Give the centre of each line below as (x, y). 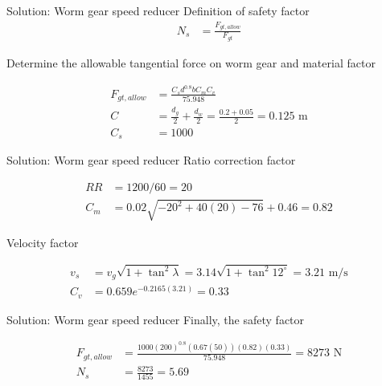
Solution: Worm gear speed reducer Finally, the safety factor (156, 319)
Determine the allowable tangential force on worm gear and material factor (191, 63)
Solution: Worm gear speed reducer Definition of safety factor (158, 10)
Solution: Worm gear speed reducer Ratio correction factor (151, 160)
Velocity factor (43, 242)
